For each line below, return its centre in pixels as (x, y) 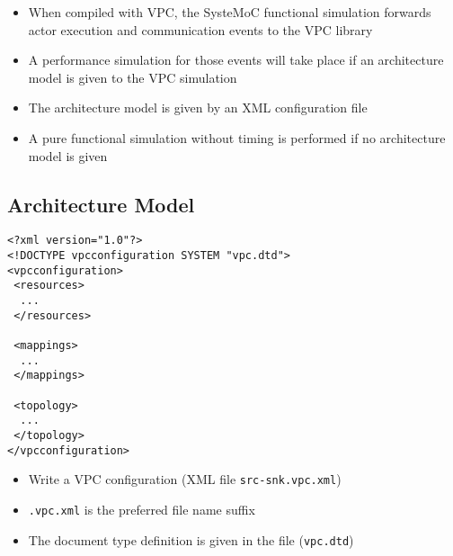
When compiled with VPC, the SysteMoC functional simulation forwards (230, 12)
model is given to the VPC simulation (133, 77)
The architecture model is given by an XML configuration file (198, 108)
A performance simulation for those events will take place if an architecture (236, 60)
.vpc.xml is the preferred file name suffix (142, 509)
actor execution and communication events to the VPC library (200, 29)
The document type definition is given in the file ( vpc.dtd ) (191, 539)
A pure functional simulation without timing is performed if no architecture (237, 137)
